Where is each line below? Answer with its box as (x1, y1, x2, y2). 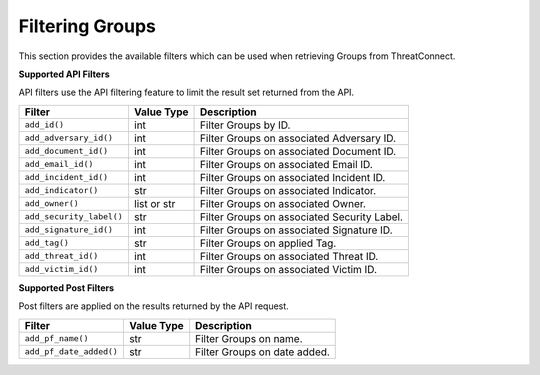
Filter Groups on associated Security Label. (200, 210, 404, 224)
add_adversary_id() (24, 133, 114, 144)
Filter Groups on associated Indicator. (200, 183, 377, 197)
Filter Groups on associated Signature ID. (200, 223, 394, 237)
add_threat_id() (24, 251, 99, 262)
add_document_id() (24, 146, 109, 157)
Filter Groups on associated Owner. (200, 196, 367, 210)
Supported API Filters (18, 68, 110, 80)
